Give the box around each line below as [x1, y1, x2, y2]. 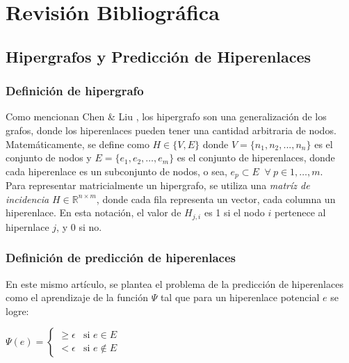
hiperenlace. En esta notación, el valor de [6, 205, 181, 220]
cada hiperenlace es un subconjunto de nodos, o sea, [6, 163, 227, 178]
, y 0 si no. [56, 219, 102, 234]
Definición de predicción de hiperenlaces [6, 249, 236, 266]
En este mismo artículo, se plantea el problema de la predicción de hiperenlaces [6, 276, 343, 291]
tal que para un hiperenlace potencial [160, 290, 320, 305]
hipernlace [6, 219, 49, 234]
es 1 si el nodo [204, 205, 265, 220]
